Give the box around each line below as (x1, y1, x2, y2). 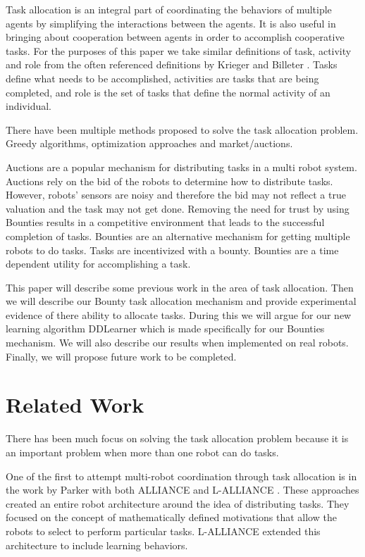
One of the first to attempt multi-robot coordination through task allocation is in (6, 468, 357, 483)
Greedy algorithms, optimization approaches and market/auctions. (6, 136, 293, 151)
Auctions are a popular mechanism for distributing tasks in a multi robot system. (6, 159, 357, 174)
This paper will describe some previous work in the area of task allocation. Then (6, 280, 354, 294)
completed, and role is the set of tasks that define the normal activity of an (6, 85, 330, 99)
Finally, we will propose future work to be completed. (6, 349, 237, 363)
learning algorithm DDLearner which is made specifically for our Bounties (6, 321, 325, 336)
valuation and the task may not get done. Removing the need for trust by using (6, 201, 349, 215)
